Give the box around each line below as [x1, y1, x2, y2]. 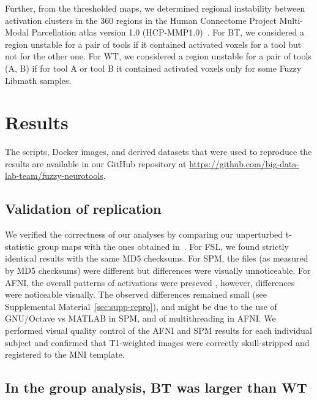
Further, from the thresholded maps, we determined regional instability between [5, 2, 305, 14]
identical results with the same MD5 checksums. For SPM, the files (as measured [5, 252, 308, 265]
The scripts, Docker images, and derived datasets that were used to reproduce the [5, 145, 312, 158]
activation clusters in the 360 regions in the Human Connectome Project [5, 13, 277, 26]
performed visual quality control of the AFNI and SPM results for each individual [5, 324, 312, 337]
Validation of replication [5, 199, 162, 218]
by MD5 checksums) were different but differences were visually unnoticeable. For [5, 264, 311, 277]
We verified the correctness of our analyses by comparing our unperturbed [5, 228, 283, 241]
